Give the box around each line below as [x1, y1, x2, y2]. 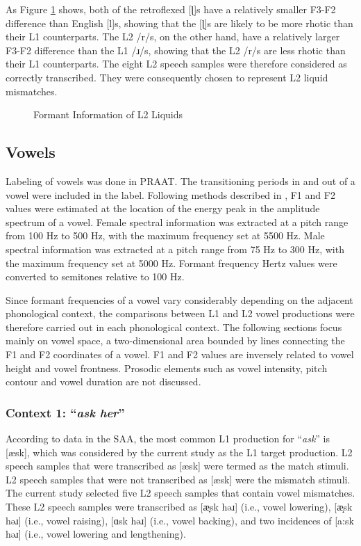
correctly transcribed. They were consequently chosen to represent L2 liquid [6, 70, 328, 84]
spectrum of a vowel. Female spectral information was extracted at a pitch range [6, 214, 349, 229]
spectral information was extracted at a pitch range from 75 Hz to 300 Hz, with [6, 241, 344, 256]
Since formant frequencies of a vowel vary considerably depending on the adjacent [6, 292, 353, 307]
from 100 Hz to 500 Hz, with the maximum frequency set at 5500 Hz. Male [6, 228, 325, 243]
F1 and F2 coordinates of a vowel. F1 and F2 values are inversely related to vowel [6, 347, 354, 362]
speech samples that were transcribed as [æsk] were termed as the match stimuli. [6, 458, 349, 473]
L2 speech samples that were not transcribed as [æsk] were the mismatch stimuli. [6, 472, 351, 486]
